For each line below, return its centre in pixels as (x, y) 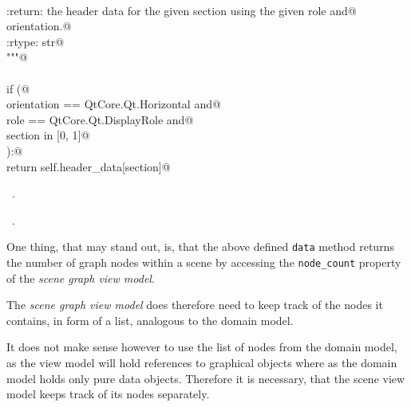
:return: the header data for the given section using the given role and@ (182, 10)
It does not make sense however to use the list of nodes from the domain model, (202, 347)
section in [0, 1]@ (48, 135)
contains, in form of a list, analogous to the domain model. (150, 320)
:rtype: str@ (36, 41)
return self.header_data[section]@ (89, 166)
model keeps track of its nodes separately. (108, 394)
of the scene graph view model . (81, 278)
